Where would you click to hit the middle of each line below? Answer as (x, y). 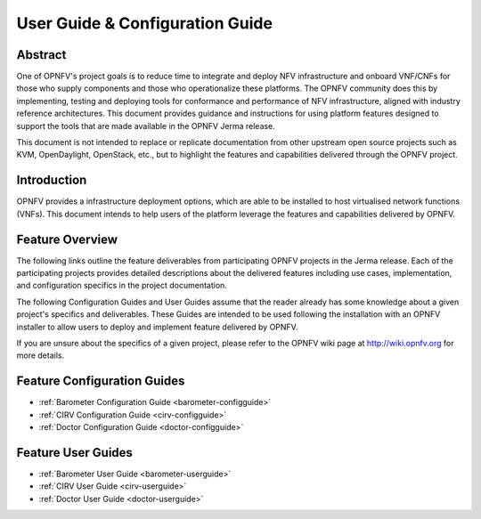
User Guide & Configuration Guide (145, 23)
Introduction (52, 180)
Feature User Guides (75, 453)
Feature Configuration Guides (101, 381)
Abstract (41, 55)
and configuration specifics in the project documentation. (122, 286)
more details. (41, 355)
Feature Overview (67, 239)
